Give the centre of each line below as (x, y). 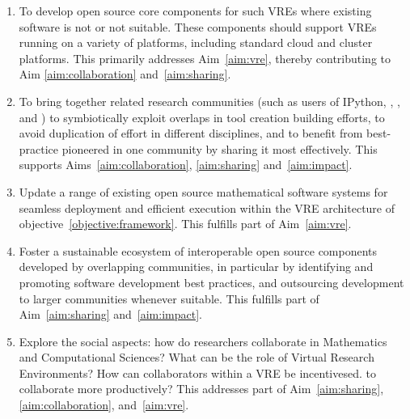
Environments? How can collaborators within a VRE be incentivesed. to (197, 372)
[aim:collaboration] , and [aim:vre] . (104, 405)
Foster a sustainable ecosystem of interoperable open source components (198, 250)
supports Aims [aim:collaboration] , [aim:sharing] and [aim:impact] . (186, 165)
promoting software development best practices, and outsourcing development (211, 282)
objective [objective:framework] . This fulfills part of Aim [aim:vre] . (185, 224)
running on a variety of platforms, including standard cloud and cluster (196, 42)
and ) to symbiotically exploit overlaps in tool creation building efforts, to (202, 117)
